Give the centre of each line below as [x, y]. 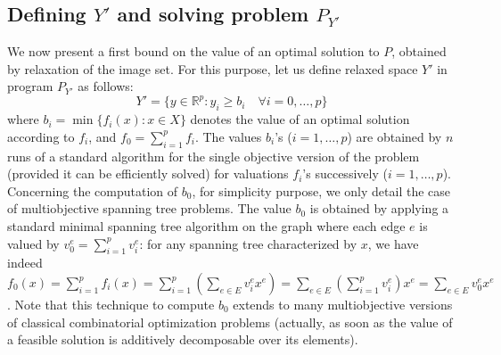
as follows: [106, 86]
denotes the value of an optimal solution [300, 119]
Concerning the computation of [93, 190]
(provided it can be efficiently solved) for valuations [148, 173]
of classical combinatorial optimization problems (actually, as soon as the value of [230, 322]
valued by [33, 243]
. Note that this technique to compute [111, 305]
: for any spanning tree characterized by [248, 243]
